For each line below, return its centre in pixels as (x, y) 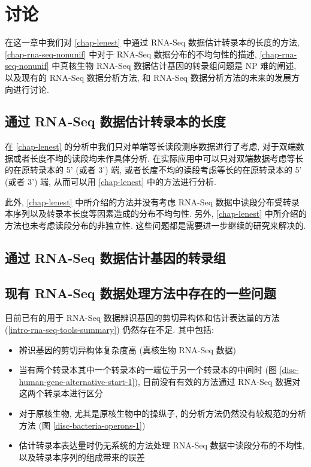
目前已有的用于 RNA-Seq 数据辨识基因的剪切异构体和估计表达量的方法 (142, 318)
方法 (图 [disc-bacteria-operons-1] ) (82, 425)
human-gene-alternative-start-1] (77, 381)
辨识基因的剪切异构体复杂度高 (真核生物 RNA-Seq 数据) (128, 349)
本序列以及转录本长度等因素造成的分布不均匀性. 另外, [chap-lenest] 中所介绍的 (156, 213)
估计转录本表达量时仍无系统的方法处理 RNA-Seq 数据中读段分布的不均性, (162, 445)
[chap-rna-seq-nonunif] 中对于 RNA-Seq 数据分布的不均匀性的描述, (131, 54)
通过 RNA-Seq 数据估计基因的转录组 (115, 257)
